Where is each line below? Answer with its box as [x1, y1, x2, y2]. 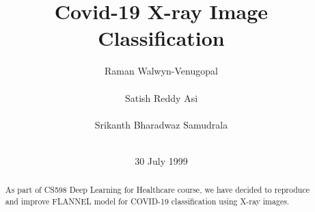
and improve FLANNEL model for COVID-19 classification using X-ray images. [5, 195, 290, 207]
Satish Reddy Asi [124, 90, 198, 105]
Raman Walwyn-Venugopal [105, 64, 218, 78]
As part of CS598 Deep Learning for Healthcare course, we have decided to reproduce [5, 184, 310, 196]
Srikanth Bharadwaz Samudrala [94, 117, 228, 131]
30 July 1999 [135, 153, 188, 168]
